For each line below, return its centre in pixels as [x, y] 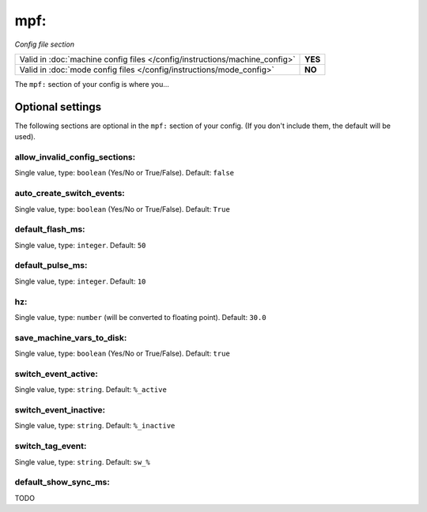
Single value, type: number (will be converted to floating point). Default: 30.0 [140, 317]
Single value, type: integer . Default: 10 [80, 281]
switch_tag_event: [51, 446]
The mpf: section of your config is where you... [92, 84]
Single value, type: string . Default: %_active [91, 390]
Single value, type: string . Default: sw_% [82, 461]
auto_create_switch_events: [70, 194]
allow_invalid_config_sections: [75, 157]
